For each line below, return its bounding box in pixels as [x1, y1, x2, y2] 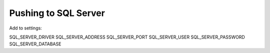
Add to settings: [9, 25, 42, 31]
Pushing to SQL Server [9, 7, 105, 18]
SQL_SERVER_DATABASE [9, 41, 61, 47]
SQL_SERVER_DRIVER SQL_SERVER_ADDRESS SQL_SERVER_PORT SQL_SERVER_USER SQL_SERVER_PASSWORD [9, 34, 245, 40]
